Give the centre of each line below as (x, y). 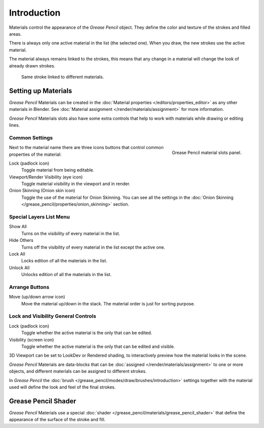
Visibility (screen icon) (32, 340)
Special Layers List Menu (40, 217)
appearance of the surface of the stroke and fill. (57, 420)
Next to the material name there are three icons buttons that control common (86, 148)
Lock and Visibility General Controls (53, 316)
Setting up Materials (41, 91)
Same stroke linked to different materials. (63, 77)
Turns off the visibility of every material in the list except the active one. (93, 247)
